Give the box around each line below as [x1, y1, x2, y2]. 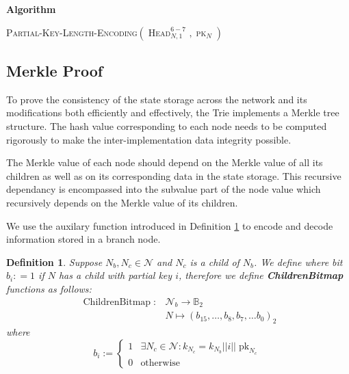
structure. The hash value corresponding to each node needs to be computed [6, 118, 327, 133]
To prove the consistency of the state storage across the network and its [6, 92, 307, 106]
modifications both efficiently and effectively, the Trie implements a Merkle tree [6, 105, 339, 120]
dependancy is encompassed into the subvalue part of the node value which [6, 182, 321, 196]
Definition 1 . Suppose [6, 254, 103, 269]
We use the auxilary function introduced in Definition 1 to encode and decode [6, 218, 333, 232]
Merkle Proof [6, 59, 103, 81]
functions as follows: [6, 281, 92, 295]
